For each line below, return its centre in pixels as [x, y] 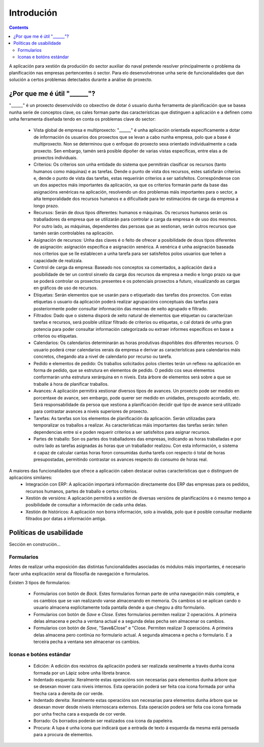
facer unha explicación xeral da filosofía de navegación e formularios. [79, 573]
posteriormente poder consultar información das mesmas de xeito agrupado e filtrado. [121, 308]
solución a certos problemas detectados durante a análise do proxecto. [81, 80]
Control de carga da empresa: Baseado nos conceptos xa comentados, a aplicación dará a [125, 268]
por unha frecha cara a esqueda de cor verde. [80, 714]
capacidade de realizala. [58, 260]
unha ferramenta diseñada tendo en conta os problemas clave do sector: [82, 119]
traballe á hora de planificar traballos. [71, 384]
